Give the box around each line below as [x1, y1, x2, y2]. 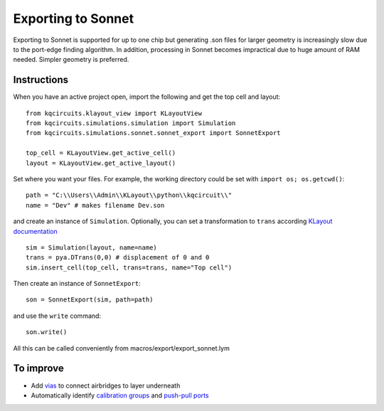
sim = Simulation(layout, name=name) [26, 243, 158, 252]
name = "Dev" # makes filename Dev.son [26, 201, 165, 209]
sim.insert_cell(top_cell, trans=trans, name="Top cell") [26, 263, 233, 272]
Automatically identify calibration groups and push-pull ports [31, 391, 209, 400]
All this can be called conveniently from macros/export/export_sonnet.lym [13, 343, 230, 352]
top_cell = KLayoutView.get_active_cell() [26, 149, 176, 157]
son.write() [26, 328, 68, 336]
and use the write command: [13, 311, 102, 320]
